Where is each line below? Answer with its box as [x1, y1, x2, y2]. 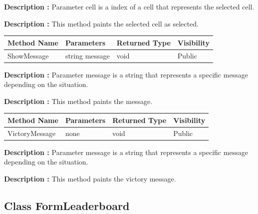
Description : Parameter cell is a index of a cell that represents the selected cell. [4, 1, 255, 11]
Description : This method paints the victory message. [4, 173, 176, 184]
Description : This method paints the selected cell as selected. [4, 18, 199, 28]
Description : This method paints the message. [4, 95, 153, 106]
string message [65, 50, 110, 60]
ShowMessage [7, 50, 49, 60]
